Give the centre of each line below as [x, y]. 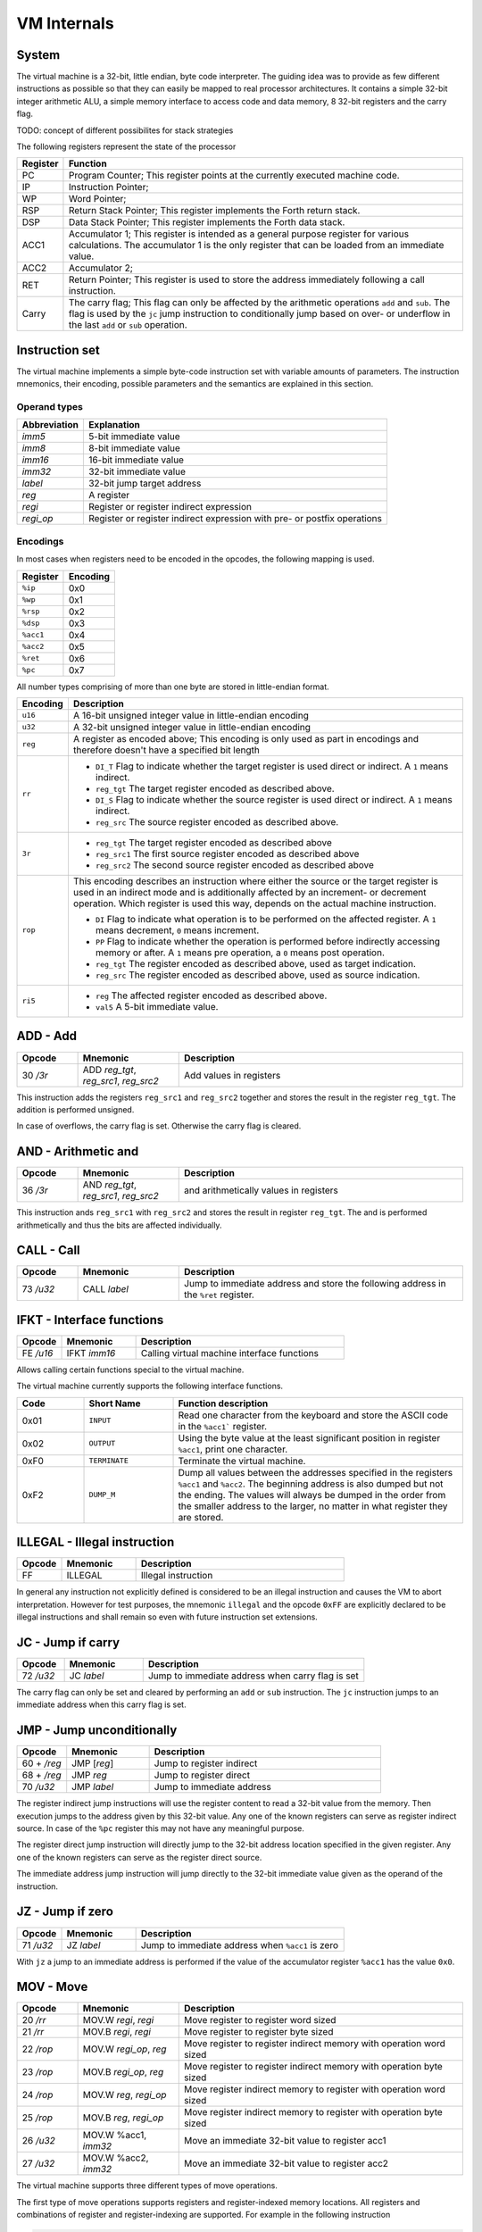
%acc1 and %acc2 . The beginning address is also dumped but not [311, 1484]
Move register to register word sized [260, 2020]
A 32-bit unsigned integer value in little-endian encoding [192, 727]
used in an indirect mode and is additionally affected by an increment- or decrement [250, 892]
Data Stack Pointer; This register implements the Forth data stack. [207, 222]
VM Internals [66, 23]
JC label [87, 1676]
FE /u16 [37, 1353]
